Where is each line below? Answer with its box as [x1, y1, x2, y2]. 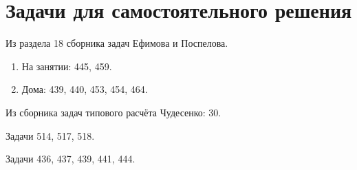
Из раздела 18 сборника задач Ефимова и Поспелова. [6, 36, 228, 50]
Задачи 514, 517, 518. [6, 128, 95, 142]
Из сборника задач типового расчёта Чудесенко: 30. [6, 105, 221, 119]
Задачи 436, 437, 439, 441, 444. [6, 151, 136, 166]
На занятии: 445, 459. [21, 59, 112, 73]
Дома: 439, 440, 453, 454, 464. [21, 82, 148, 96]
